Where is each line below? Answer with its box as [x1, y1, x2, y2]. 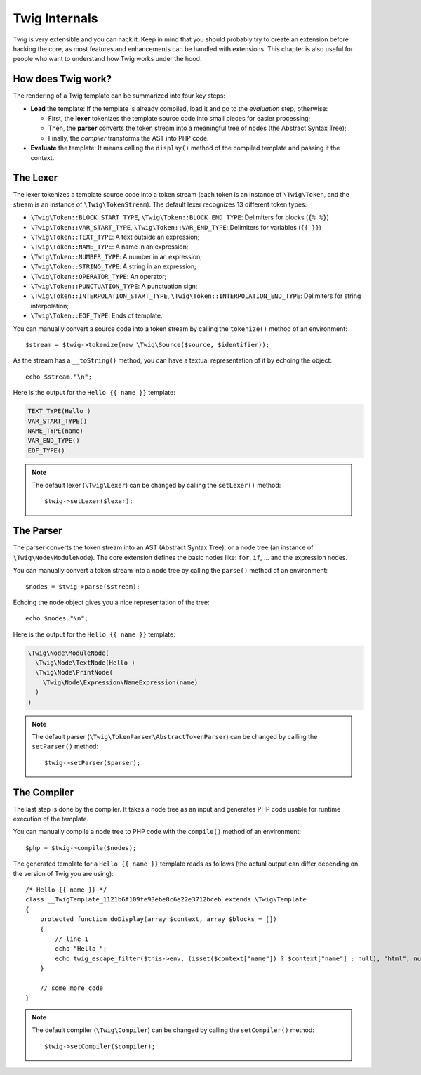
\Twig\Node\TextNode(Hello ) [35, 659, 136, 667]
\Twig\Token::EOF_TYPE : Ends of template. [30, 311, 163, 320]
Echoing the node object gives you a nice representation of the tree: [13, 598, 210, 606]
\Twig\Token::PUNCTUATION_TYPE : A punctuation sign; [30, 282, 198, 290]
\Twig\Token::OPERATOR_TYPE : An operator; [30, 272, 167, 280]
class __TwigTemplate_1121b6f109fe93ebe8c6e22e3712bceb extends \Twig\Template [25, 896, 307, 904]
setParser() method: [32, 742, 98, 751]
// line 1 [55, 934, 89, 943]
